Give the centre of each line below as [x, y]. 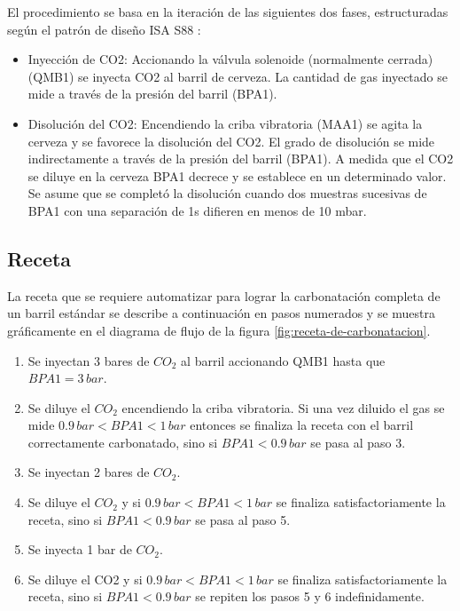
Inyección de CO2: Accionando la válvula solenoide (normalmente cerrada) [230, 59]
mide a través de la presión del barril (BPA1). [152, 94]
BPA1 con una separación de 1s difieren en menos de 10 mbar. [197, 210]
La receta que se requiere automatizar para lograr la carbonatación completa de [224, 295]
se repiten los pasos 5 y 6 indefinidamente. [310, 596]
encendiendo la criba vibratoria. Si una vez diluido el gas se [283, 407]
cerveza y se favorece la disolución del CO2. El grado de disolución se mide [231, 141]
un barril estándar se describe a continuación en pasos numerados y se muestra [222, 313]
